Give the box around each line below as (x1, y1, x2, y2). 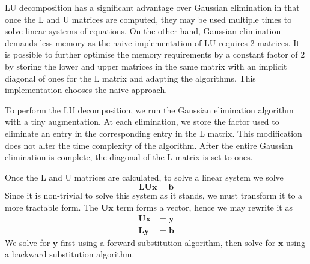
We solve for (5, 236, 50, 248)
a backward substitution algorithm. (5, 248, 135, 260)
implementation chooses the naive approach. (5, 83, 168, 96)
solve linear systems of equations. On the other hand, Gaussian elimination (5, 25, 281, 37)
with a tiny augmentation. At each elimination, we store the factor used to (5, 115, 279, 128)
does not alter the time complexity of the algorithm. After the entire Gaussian (5, 139, 293, 151)
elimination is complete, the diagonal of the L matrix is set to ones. (5, 151, 253, 163)
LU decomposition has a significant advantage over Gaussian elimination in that (5, 1, 300, 13)
